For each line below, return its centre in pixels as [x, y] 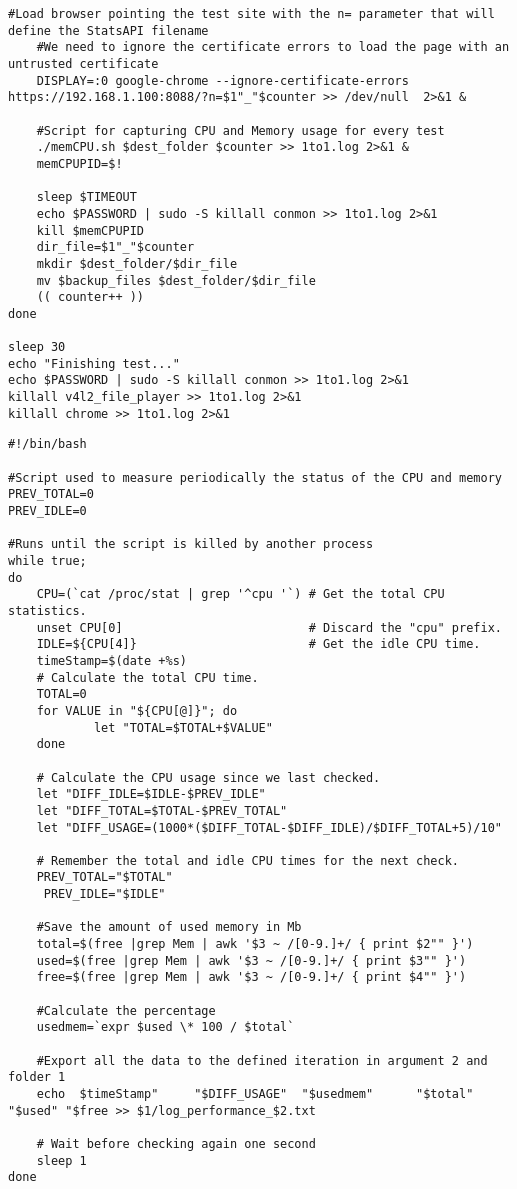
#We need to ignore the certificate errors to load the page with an [273, 47]
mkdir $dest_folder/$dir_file [137, 263]
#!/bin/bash [47, 444]
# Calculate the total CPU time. [147, 677]
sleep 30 [37, 347]
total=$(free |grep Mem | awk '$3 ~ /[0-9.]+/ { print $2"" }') [255, 944]
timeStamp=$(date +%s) [111, 660]
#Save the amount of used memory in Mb [169, 927]
